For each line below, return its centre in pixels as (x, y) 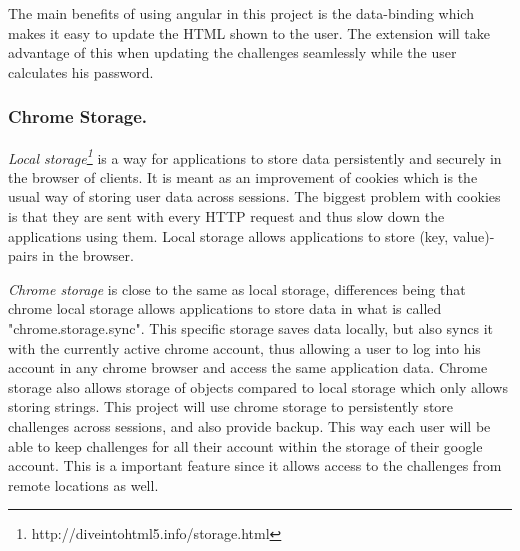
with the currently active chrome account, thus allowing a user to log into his (244, 347)
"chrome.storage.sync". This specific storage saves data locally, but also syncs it (250, 328)
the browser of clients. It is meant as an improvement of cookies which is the (243, 176)
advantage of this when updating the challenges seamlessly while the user (232, 52)
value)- (473, 235)
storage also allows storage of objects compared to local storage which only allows (258, 386)
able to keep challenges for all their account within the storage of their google (245, 445)
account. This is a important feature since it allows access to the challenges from (255, 465)
